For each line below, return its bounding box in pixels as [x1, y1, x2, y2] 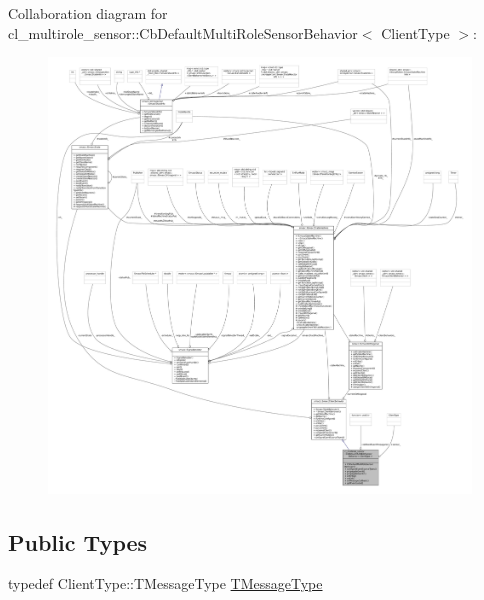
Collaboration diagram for [8, 3, 168, 23]
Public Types [8, 526, 148, 557]
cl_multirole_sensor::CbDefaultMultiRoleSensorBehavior [8, 22, 358, 43]
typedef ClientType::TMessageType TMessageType [8, 573, 323, 594]
